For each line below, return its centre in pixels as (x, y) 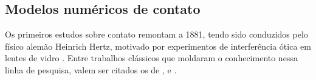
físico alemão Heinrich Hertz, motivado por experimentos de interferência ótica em (158, 46)
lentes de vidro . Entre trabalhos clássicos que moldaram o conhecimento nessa (151, 58)
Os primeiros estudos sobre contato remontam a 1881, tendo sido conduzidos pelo (156, 34)
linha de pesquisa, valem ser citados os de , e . (91, 69)
